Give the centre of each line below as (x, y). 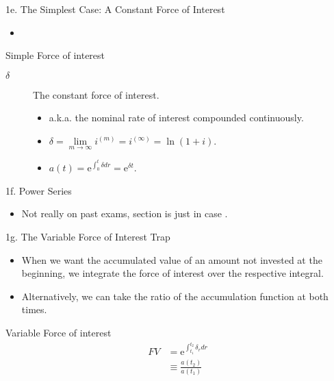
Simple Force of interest (55, 55)
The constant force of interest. (96, 94)
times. (34, 309)
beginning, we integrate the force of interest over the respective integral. (172, 273)
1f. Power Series (39, 190)
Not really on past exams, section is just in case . (125, 213)
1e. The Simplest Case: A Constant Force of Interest (115, 9)
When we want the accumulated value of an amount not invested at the (172, 259)
